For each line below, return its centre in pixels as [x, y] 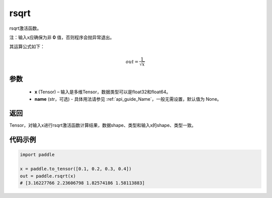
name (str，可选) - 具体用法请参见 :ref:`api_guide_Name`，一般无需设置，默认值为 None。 [128, 99]
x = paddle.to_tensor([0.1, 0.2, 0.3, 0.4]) [76, 169]
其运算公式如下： [27, 47]
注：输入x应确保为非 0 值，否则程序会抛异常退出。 [62, 37]
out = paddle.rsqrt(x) [48, 176]
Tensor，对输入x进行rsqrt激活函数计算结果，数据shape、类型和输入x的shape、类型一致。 [103, 125]
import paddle [37, 155]
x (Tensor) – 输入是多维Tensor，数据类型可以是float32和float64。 [103, 92]
